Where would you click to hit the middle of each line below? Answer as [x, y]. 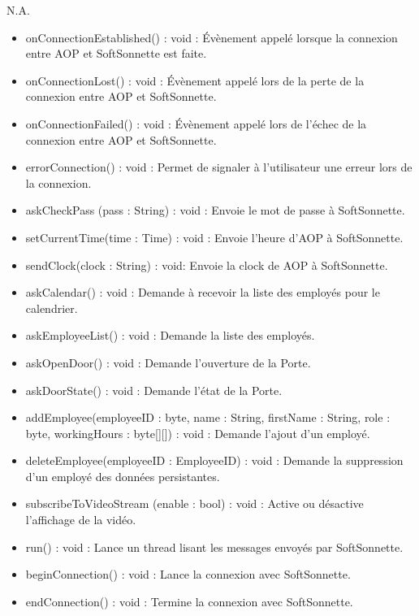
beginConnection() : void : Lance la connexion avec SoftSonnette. [188, 574]
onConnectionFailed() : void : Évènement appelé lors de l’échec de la [196, 123]
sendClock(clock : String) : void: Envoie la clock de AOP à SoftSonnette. [207, 265]
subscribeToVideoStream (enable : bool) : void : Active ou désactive [194, 503]
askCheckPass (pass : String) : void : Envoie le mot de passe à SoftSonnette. [215, 210]
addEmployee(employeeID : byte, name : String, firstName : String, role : [208, 417]
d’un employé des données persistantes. [123, 476]
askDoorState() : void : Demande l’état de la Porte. [154, 390]
